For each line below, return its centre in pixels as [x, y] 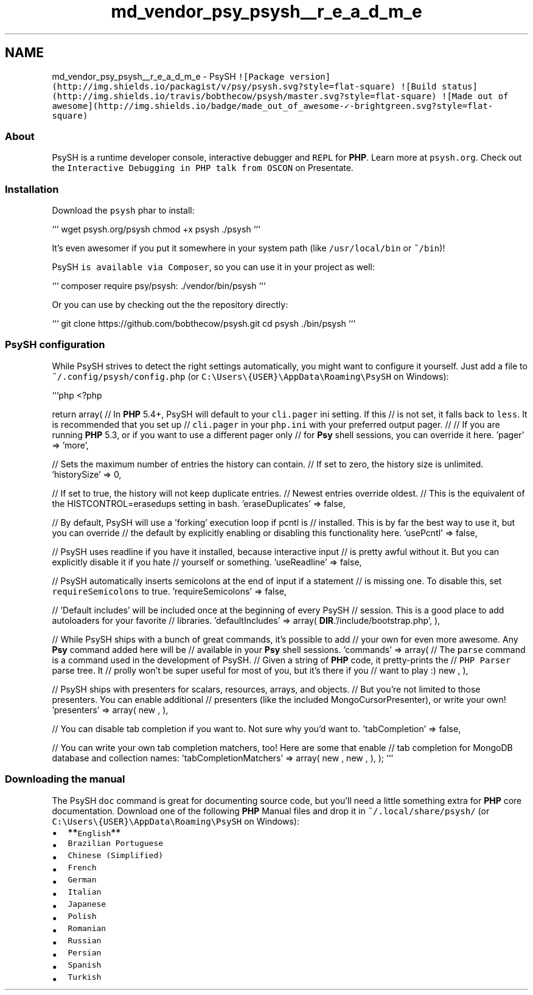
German [82, 879]
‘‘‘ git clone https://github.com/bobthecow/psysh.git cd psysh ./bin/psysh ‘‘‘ [204, 324]
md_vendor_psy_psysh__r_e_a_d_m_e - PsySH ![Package [168, 76]
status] [459, 86]
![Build [419, 86]
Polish [82, 916]
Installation [32, 189]
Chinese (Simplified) [116, 855]
